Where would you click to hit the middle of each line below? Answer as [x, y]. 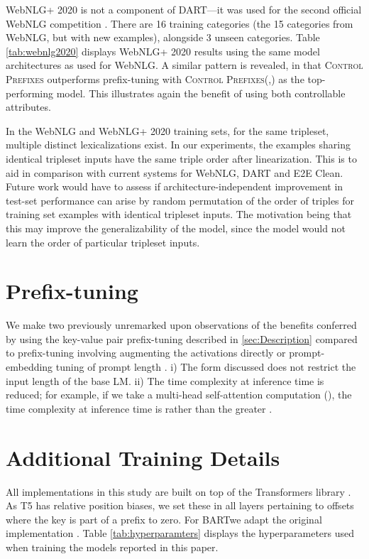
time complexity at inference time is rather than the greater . [139, 408]
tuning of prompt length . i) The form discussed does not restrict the [206, 367]
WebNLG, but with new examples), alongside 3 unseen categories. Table [163, 37]
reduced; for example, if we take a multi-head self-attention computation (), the [179, 395]
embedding [29, 367]
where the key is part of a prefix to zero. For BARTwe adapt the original [164, 519]
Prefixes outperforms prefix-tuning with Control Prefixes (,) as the [155, 78]
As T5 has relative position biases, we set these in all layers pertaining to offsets [180, 505]
